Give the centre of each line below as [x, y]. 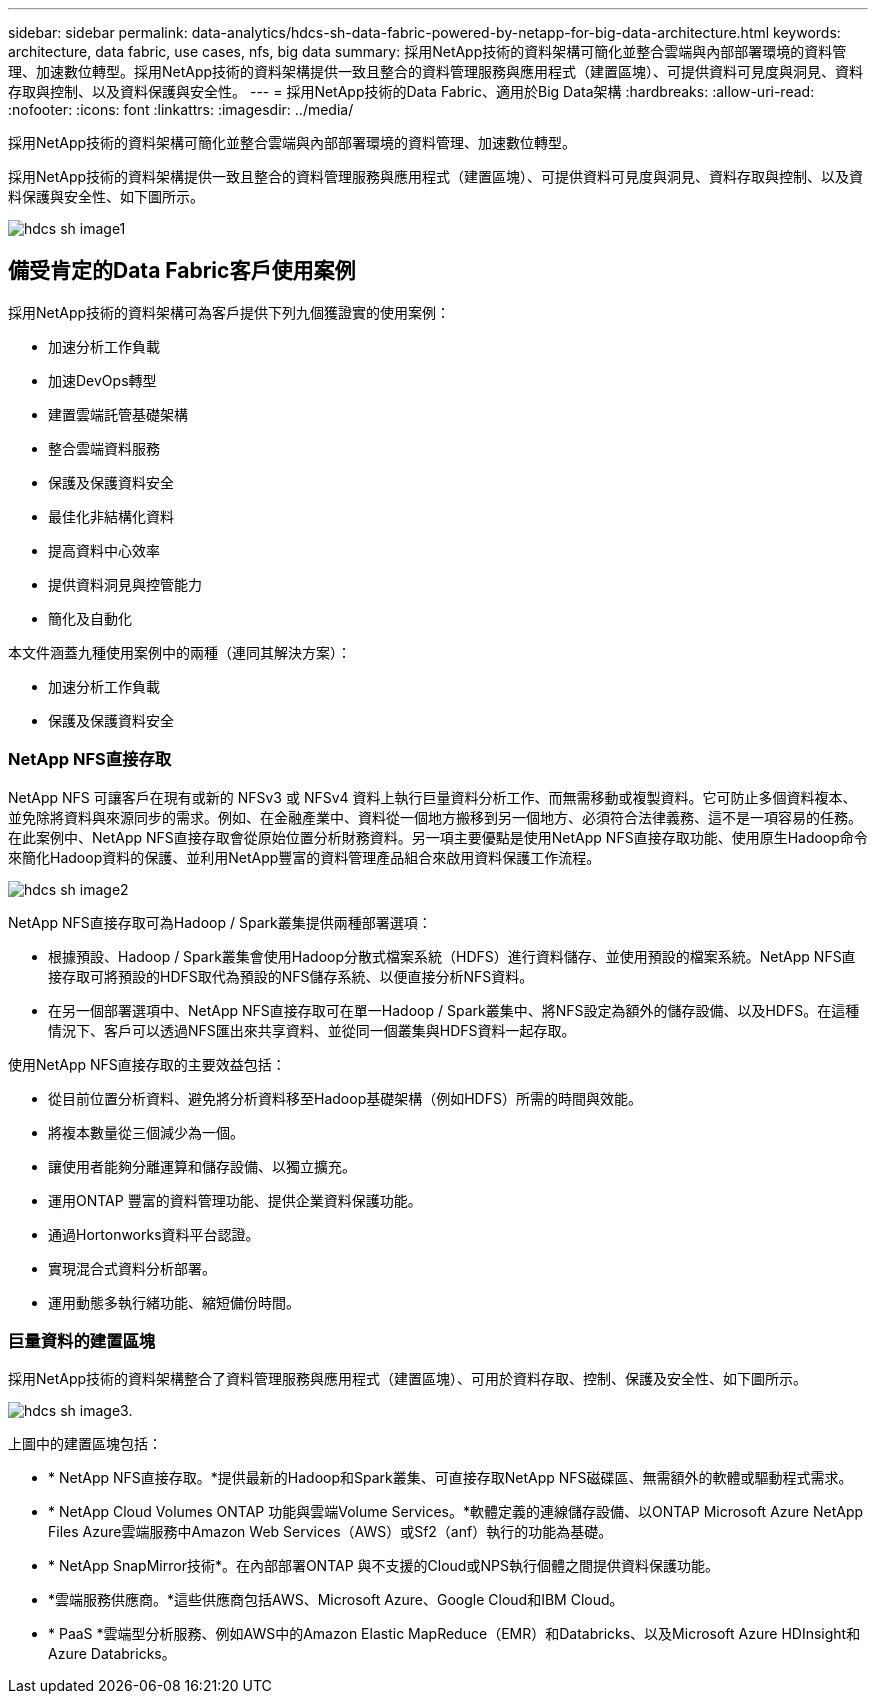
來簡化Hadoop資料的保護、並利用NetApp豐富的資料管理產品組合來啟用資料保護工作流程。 [304, 857]
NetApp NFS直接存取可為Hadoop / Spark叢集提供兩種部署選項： [220, 922]
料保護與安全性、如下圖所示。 [106, 196]
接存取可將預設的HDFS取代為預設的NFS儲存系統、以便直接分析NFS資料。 [291, 976]
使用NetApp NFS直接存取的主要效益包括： [147, 1064]
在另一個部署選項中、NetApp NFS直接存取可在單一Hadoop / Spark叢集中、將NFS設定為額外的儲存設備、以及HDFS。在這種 [454, 1010]
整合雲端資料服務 [104, 448]
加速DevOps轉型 [102, 380]
